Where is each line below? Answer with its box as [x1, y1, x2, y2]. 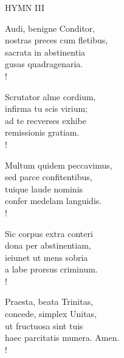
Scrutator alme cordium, [5, 90, 96, 103]
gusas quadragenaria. [5, 57, 83, 70]
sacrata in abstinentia [5, 45, 86, 58]
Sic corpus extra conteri [5, 227, 93, 239]
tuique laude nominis [5, 182, 83, 195]
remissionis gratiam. [5, 126, 80, 139]
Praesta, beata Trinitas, [5, 295, 94, 308]
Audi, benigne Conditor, [5, 21, 95, 34]
